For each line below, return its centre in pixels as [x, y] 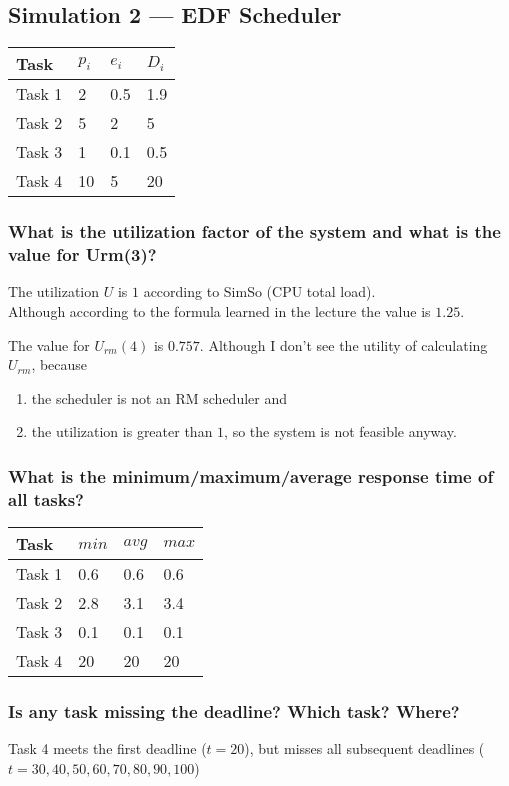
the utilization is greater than [122, 431]
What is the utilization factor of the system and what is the [254, 231]
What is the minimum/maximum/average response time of [251, 475]
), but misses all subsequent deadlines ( [364, 748]
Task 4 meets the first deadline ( [107, 748]
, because [59, 364]
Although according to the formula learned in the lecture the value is [219, 310]
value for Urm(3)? [82, 254]
